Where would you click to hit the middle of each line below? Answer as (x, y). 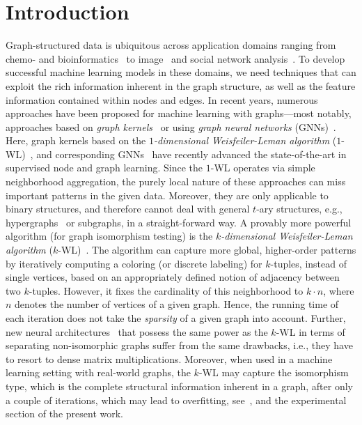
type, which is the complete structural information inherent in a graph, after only (179, 386)
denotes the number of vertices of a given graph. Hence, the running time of (177, 304)
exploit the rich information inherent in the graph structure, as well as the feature (181, 85)
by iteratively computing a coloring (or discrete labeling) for (134, 263)
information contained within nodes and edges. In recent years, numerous (162, 99)
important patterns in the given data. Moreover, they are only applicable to (167, 195)
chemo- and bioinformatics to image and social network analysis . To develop (175, 58)
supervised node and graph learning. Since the (104, 168)
